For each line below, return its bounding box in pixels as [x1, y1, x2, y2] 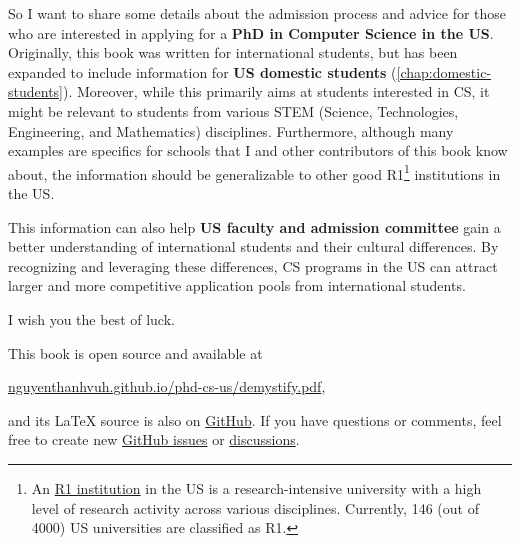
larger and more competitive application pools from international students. [8, 275, 466, 296]
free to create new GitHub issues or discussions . [8, 429, 300, 450]
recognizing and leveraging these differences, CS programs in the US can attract [8, 255, 498, 276]
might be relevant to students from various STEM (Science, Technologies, [8, 100, 459, 121]
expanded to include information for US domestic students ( [8, 61, 397, 82]
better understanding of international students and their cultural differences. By [8, 236, 499, 257]
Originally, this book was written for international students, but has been [8, 42, 458, 63]
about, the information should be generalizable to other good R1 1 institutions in [8, 160, 501, 184]
